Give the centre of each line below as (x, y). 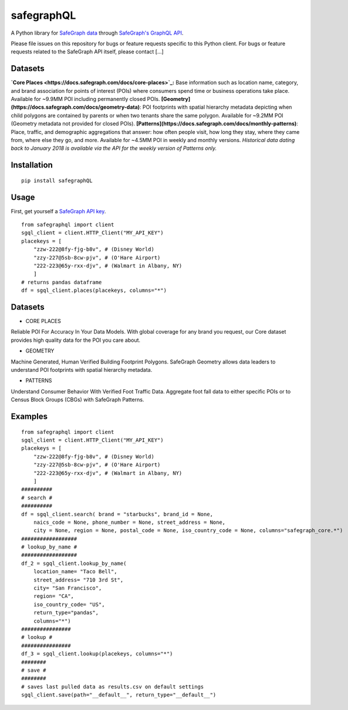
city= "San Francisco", (67, 588)
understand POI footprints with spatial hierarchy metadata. (82, 370)
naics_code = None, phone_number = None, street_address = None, (129, 522)
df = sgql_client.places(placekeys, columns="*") (94, 290)
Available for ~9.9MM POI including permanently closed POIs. (85, 99)
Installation (32, 165)
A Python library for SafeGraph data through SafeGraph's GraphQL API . (97, 33)
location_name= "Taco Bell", (75, 572)
